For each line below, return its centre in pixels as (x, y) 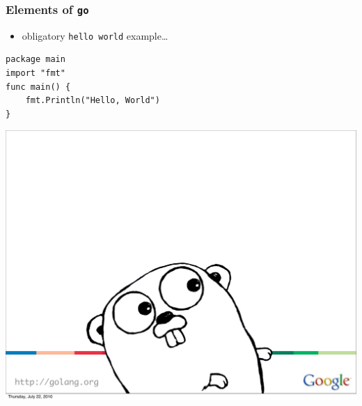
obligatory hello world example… (95, 35)
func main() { (38, 87)
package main (36, 60)
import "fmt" (36, 73)
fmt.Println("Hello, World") (93, 101)
